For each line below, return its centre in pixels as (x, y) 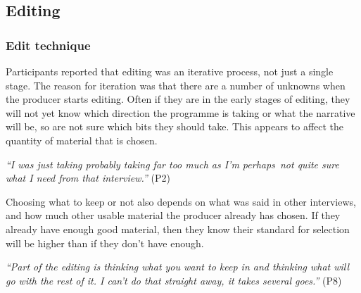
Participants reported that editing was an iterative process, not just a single (170, 71)
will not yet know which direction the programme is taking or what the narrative (180, 112)
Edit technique (48, 45)
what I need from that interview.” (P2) (88, 178)
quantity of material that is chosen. (82, 140)
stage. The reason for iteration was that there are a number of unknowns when (176, 85)
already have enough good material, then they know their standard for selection (178, 229)
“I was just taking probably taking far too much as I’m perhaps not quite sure (172, 164)
